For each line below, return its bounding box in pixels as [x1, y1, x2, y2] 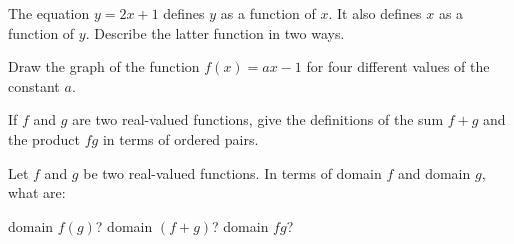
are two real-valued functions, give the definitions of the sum [72, 109, 444, 130]
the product [8, 128, 81, 149]
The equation [8, 3, 90, 23]
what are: [8, 182, 66, 203]
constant [8, 75, 60, 96]
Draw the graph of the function [8, 56, 200, 77]
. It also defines [328, 3, 422, 23]
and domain [397, 162, 471, 183]
